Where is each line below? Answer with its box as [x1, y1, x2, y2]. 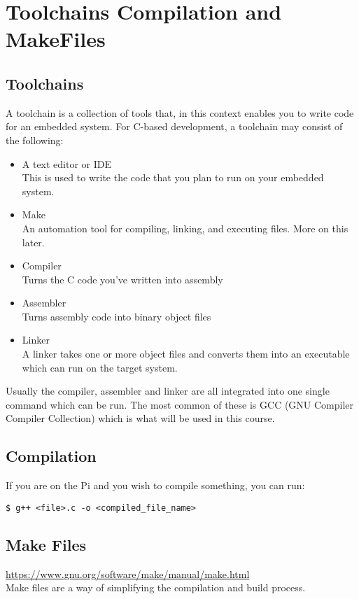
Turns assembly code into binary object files [22, 309, 211, 323]
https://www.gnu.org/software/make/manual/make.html [6, 566, 250, 581]
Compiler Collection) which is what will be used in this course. [6, 411, 275, 425]
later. [22, 234, 45, 249]
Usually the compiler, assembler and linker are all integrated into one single [6, 383, 330, 398]
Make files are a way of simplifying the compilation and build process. [6, 580, 306, 595]
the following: [6, 132, 64, 147]
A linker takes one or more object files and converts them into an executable [22, 346, 350, 361]
